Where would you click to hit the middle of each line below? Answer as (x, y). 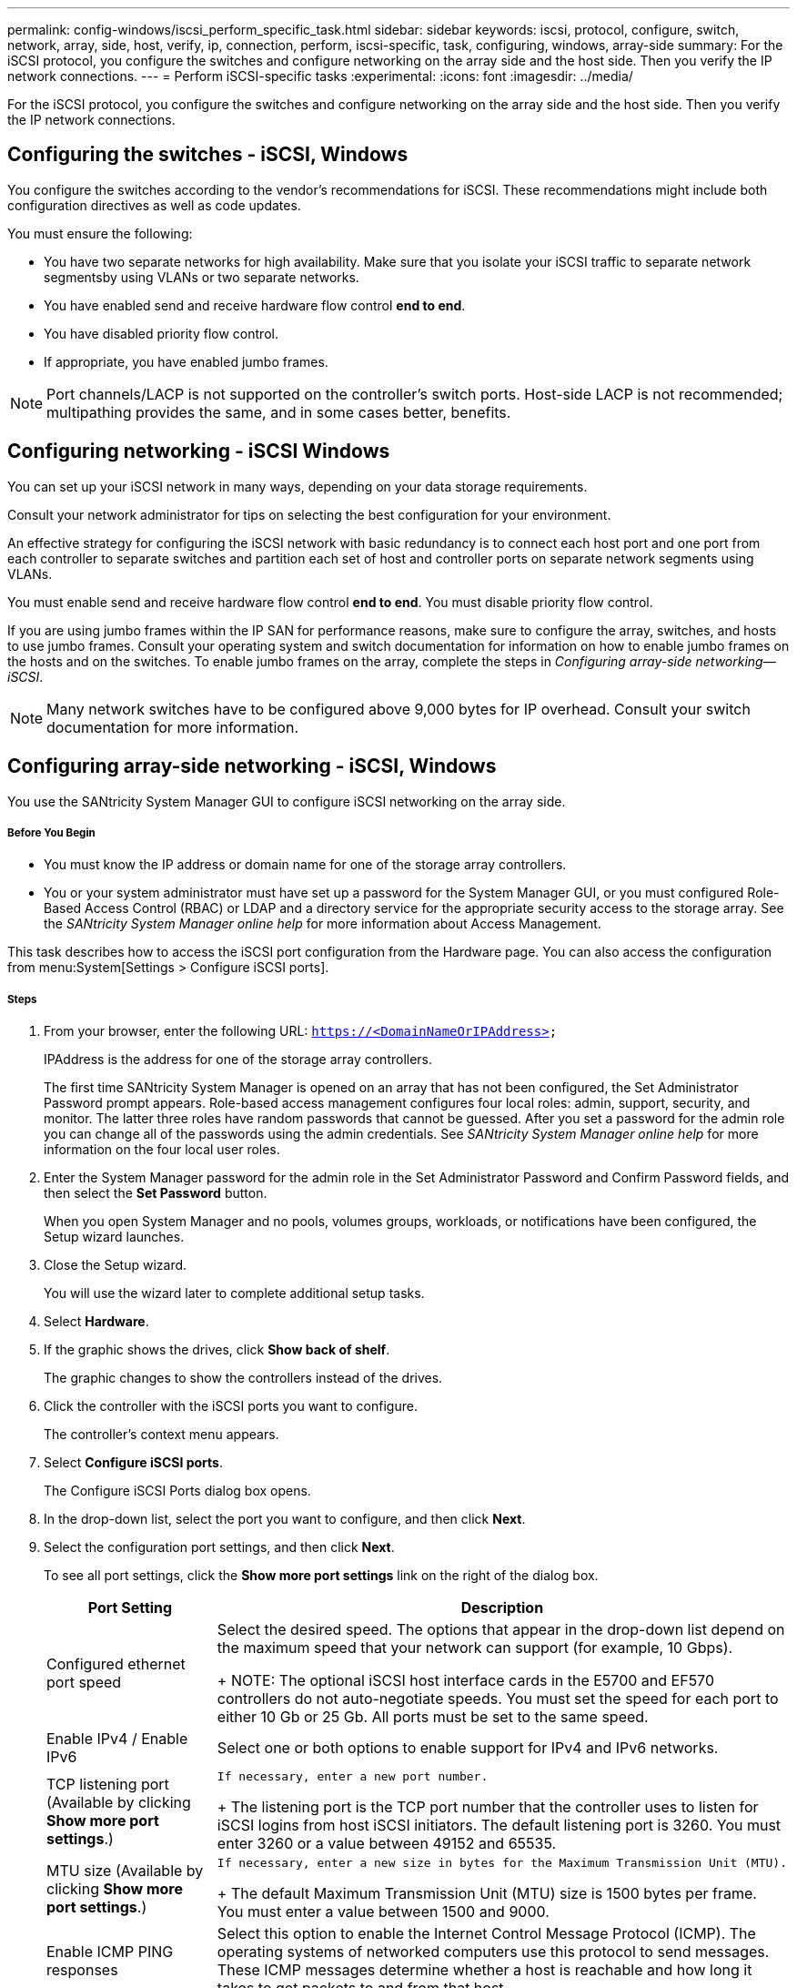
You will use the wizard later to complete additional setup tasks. (234, 1293)
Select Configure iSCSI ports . (133, 1463)
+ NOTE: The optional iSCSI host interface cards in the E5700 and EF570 (466, 1681)
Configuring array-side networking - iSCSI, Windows (252, 766)
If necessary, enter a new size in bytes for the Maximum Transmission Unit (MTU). (502, 1863)
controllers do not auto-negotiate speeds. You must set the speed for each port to (498, 1699)
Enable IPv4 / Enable (117, 1739)
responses (82, 1970)
